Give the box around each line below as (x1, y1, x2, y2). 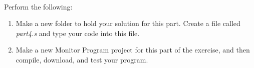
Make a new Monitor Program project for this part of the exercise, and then (16, 44, 250, 55)
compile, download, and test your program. (16, 54, 148, 64)
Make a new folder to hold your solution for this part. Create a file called (16, 18, 240, 28)
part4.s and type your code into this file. (16, 27, 140, 38)
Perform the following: (4, 1, 73, 11)
